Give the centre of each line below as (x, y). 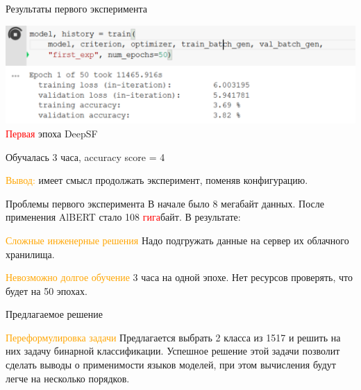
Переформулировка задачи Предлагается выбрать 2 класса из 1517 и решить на (173, 337)
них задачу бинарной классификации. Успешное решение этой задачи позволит (173, 351)
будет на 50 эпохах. (47, 290)
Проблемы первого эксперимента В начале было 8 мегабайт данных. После (165, 203)
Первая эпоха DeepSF (52, 133)
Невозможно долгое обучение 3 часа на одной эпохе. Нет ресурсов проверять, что (179, 277)
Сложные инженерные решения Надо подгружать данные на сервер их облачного (177, 240)
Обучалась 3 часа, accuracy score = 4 (85, 156)
